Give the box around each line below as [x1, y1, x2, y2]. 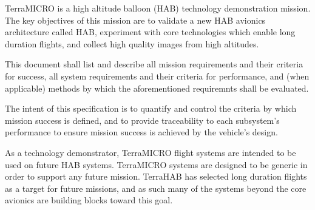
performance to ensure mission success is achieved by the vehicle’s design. [5, 126, 278, 138]
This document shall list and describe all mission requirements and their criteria [5, 58, 303, 70]
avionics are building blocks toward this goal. [5, 194, 173, 206]
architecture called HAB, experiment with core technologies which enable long [5, 25, 296, 38]
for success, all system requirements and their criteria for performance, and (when [5, 69, 310, 82]
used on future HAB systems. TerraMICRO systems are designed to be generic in [5, 158, 308, 171]
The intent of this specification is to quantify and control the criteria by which [5, 102, 297, 115]
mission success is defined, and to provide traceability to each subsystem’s [5, 113, 280, 126]
